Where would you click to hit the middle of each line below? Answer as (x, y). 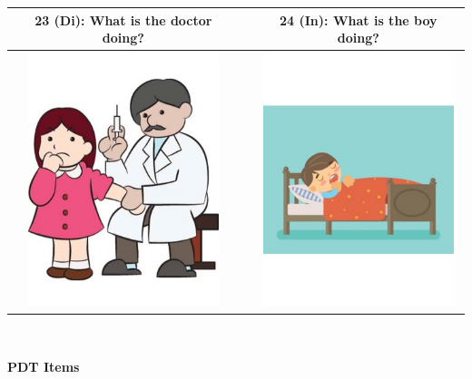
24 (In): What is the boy (359, 19)
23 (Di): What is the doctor (123, 19)
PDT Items (44, 366)
